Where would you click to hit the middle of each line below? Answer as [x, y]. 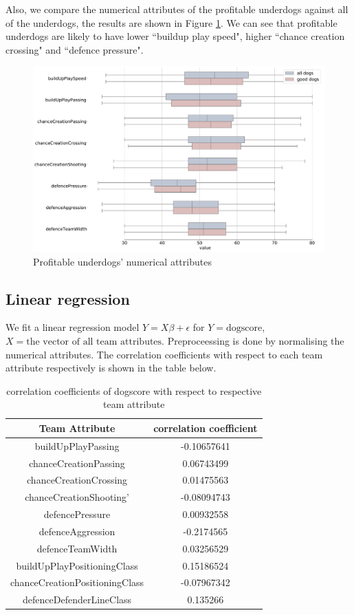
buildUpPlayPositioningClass [77, 565]
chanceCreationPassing [77, 463]
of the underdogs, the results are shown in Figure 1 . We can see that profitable [172, 22]
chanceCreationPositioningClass [77, 582]
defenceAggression [77, 531]
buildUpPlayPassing [77, 445]
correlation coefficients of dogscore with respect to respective [134, 390]
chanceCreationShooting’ [77, 497]
